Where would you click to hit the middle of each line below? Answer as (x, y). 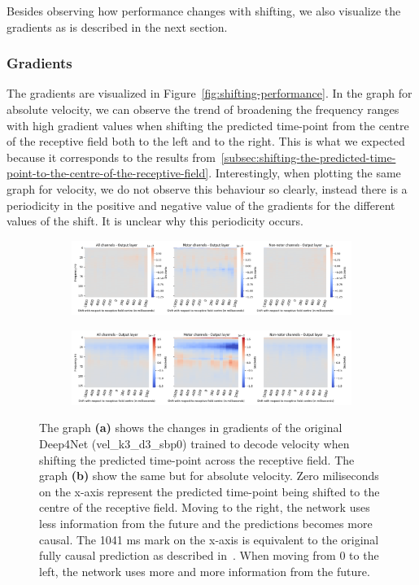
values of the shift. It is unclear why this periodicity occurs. (155, 221)
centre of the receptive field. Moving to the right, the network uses (205, 507)
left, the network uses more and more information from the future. (205, 571)
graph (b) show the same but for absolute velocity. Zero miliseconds (209, 476)
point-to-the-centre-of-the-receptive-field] (108, 173)
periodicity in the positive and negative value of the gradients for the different (201, 205)
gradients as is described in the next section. (117, 26)
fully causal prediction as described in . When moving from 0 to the (209, 555)
